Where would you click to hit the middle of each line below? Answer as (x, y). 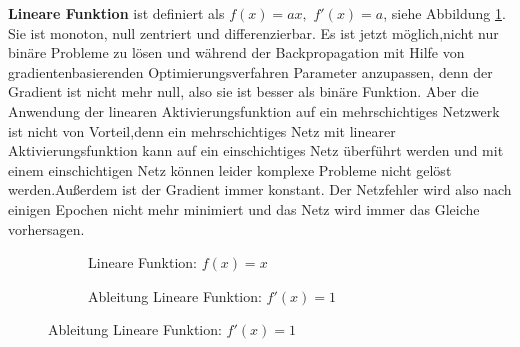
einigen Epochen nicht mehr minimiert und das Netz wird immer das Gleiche (244, 208)
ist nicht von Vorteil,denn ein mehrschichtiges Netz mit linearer (202, 130)
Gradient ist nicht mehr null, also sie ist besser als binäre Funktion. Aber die (243, 91)
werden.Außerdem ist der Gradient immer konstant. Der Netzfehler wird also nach (260, 189)
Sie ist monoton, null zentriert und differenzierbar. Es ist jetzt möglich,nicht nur (253, 32)
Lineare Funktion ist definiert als (116, 13)
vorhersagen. (46, 228)
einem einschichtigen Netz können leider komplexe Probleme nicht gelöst (230, 169)
